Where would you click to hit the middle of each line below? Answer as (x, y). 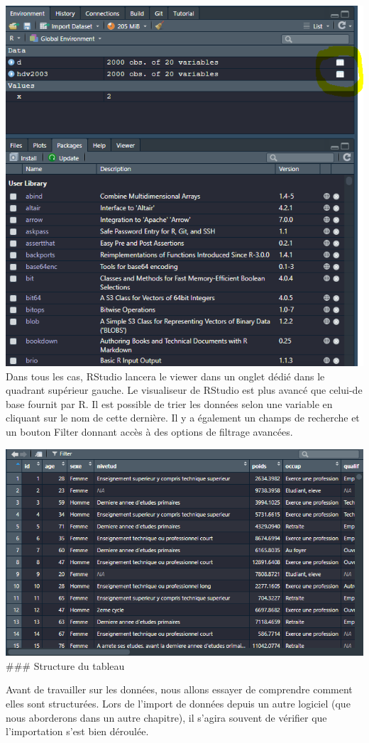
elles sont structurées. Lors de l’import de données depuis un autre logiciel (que (178, 703)
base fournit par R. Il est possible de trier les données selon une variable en (169, 403)
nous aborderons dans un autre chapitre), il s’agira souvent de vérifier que (166, 717)
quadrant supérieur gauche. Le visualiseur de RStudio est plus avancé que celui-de (184, 390)
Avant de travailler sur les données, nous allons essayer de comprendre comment (179, 689)
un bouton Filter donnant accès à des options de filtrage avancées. (149, 431)
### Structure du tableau (65, 665)
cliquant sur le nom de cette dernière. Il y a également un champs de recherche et (183, 418)
